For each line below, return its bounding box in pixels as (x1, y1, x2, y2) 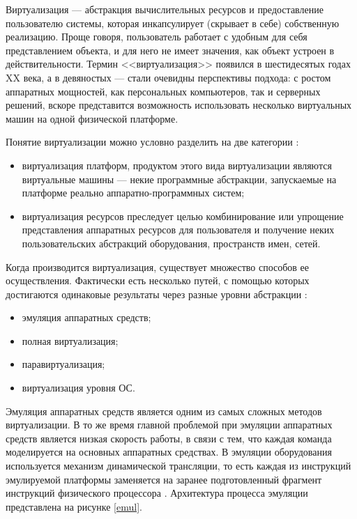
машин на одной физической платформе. (6, 111, 178, 125)
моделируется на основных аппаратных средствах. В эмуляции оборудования (6, 444, 332, 459)
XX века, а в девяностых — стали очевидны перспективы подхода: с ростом (6, 70, 331, 84)
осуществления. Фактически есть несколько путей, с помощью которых (6, 273, 310, 288)
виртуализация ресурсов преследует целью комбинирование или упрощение (22, 208, 344, 223)
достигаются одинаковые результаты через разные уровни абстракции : (6, 286, 307, 301)
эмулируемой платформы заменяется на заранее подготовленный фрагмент (6, 472, 322, 486)
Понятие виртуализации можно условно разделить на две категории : (6, 134, 299, 149)
